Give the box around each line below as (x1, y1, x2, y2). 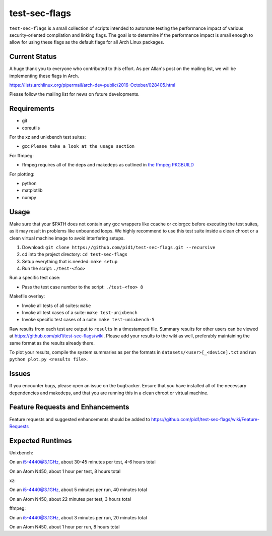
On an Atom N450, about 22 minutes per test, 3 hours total (9, 496, 131, 502)
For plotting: (9, 171, 35, 177)
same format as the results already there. (9, 340, 95, 346)
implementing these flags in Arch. (9, 73, 79, 79)
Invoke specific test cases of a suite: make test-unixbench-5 (22, 317, 155, 323)
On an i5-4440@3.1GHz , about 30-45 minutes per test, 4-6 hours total (9, 459, 156, 465)
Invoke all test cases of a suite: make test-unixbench (22, 310, 138, 316)
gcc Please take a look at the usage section (22, 143, 135, 149)
